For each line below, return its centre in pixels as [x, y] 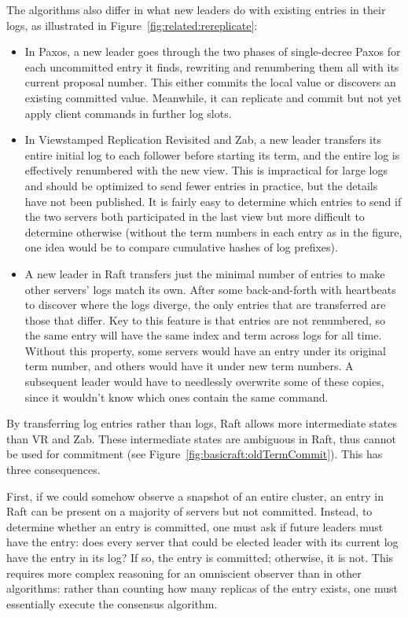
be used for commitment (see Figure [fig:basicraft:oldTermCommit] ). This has [195, 454]
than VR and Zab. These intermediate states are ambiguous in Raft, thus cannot [201, 438]
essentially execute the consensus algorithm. [112, 603]
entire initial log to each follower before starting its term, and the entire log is [212, 154]
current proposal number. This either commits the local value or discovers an [210, 82]
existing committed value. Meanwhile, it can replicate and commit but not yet [213, 97]
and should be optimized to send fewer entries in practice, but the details [201, 185]
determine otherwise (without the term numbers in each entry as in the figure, [213, 231]
